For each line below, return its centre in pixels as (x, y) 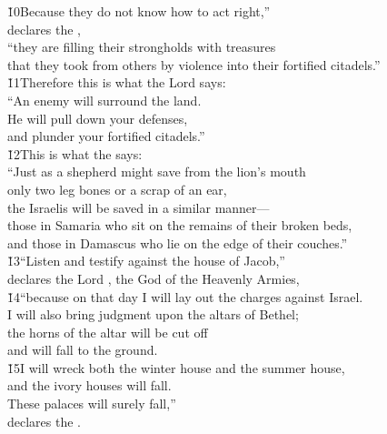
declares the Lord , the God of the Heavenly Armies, (154, 278)
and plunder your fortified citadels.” (106, 136)
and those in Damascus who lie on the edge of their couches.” (178, 242)
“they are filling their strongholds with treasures (142, 47)
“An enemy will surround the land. (104, 100)
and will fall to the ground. (83, 350)
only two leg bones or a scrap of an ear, (117, 189)
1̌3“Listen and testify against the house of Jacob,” (146, 261)
